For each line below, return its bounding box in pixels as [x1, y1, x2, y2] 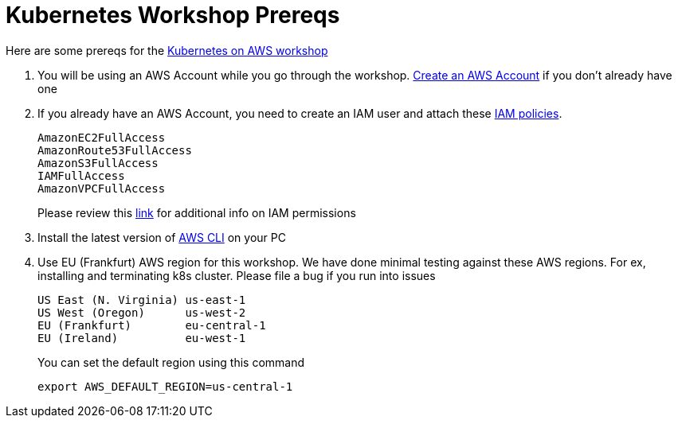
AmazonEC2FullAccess [37, 130, 166, 144]
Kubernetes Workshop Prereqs [6, 2, 340, 29]
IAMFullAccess [37, 169, 125, 182]
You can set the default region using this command [37, 355, 305, 369]
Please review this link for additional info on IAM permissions [37, 205, 356, 220]
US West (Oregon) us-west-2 [37, 305, 246, 319]
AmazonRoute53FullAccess [37, 143, 192, 157]
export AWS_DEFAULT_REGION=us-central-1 [37, 379, 293, 393]
